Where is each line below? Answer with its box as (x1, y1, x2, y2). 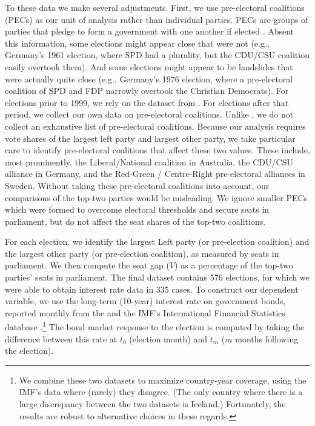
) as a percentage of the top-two (174, 259, 293, 271)
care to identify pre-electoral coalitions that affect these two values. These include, (5, 144, 310, 156)
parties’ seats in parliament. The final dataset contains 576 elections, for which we (5, 271, 310, 284)
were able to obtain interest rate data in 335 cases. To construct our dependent (5, 282, 299, 295)
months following (235, 332, 299, 345)
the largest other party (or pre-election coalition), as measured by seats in (5, 247, 279, 259)
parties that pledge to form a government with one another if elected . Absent (5, 25, 294, 38)
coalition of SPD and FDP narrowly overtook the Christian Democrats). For (5, 84, 289, 97)
